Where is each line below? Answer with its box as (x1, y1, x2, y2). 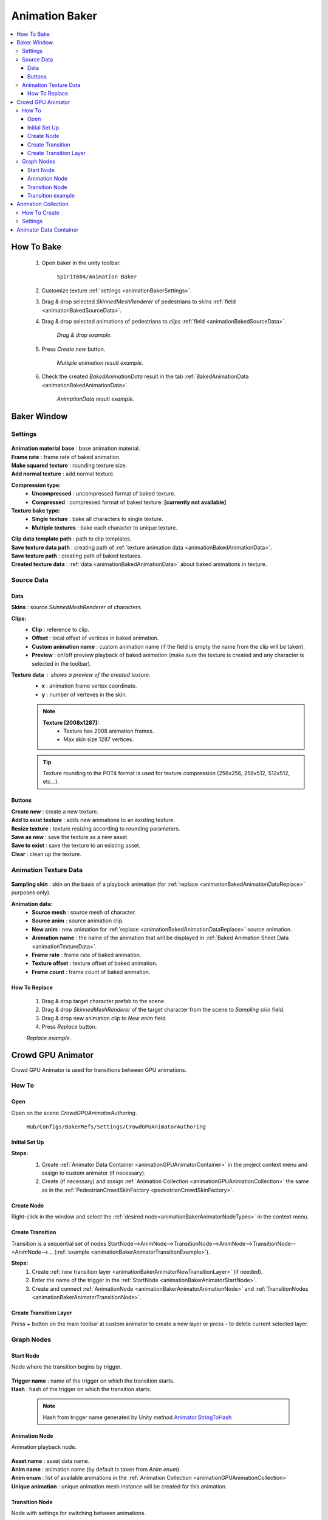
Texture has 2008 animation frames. (63, 727, 154, 734)
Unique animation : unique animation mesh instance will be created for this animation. (11, 1482, 227, 1490)
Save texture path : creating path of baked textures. (11, 552, 142, 559)
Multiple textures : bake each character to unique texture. (32, 523, 178, 531)
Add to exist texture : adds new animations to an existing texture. (11, 817, 176, 824)
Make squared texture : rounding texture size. (11, 461, 128, 469)
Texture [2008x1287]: (43, 719, 100, 726)
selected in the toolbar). (32, 660, 92, 667)
